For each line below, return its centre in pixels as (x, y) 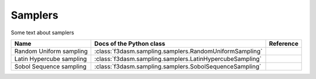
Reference (284, 44)
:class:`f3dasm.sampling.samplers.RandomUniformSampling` (178, 51)
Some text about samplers (42, 33)
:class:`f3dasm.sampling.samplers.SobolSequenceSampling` (178, 66)
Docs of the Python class (130, 44)
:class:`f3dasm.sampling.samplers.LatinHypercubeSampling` (178, 59)
